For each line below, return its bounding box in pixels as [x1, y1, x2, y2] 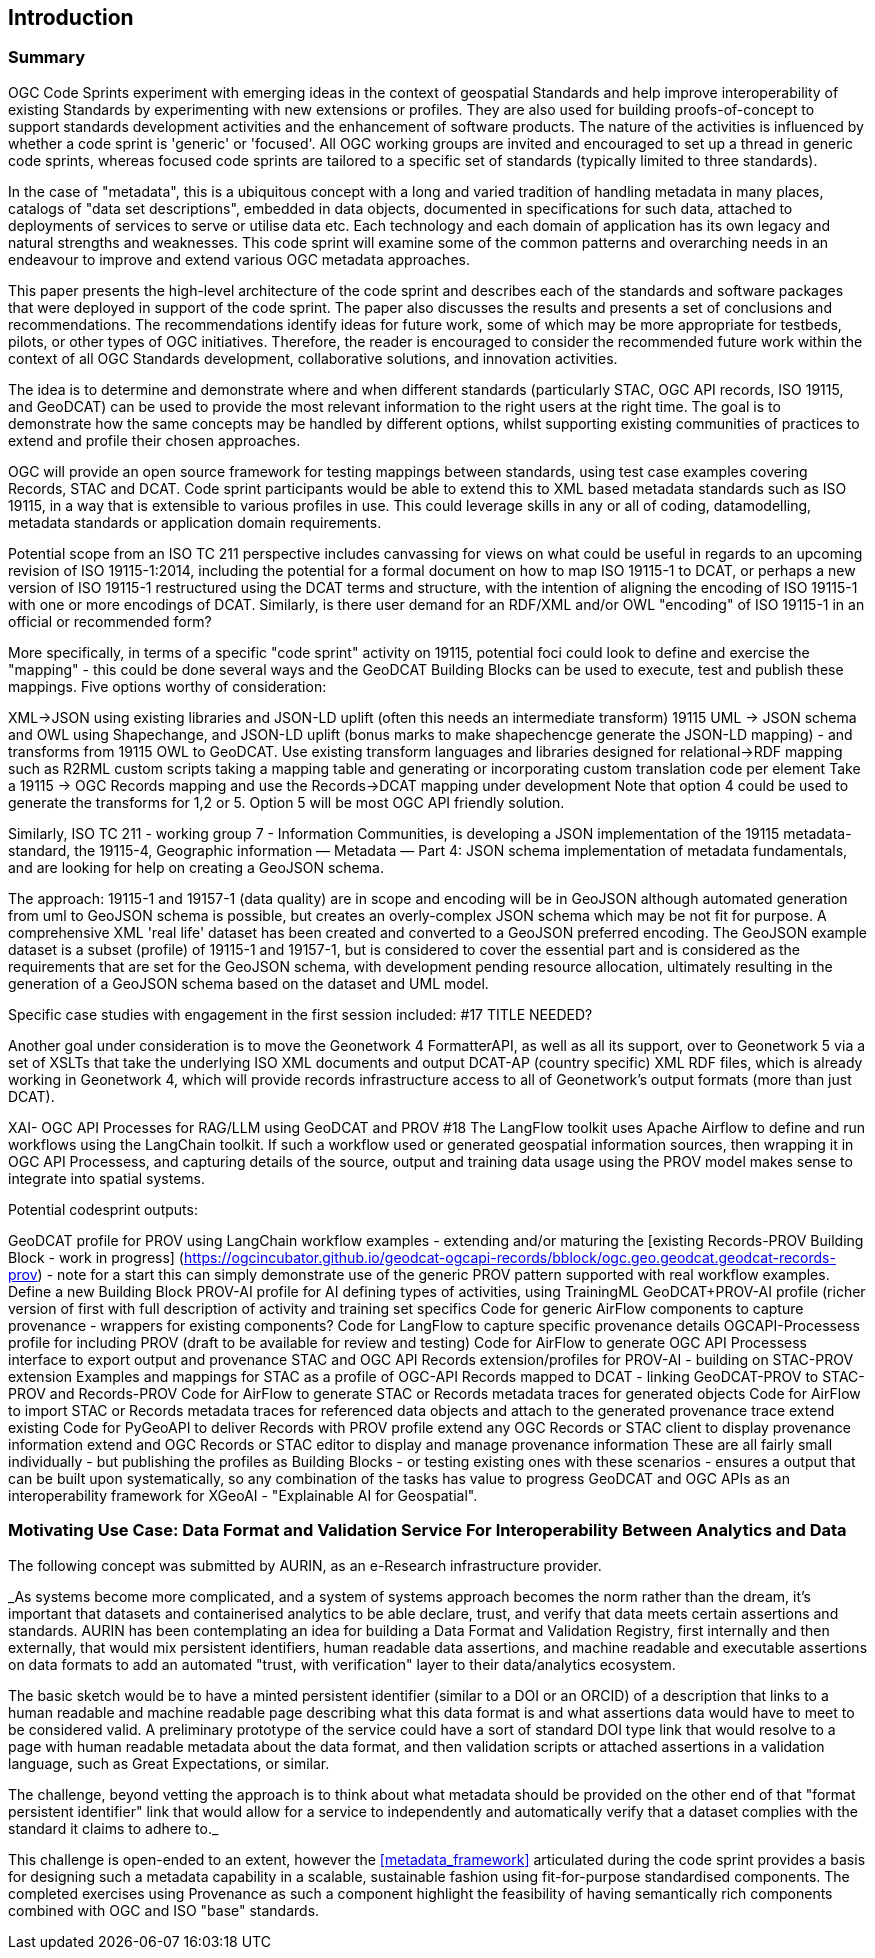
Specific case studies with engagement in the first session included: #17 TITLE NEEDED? [8, 1005, 593, 1023]
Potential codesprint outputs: [8, 1200, 198, 1218]
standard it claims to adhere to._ [8, 1819, 219, 1837]
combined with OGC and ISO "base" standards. [8, 1901, 320, 1919]
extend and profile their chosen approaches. [8, 431, 301, 449]
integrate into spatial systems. [8, 1169, 206, 1187]
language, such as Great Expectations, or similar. [8, 1754, 330, 1772]
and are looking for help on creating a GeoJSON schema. [8, 858, 384, 876]
